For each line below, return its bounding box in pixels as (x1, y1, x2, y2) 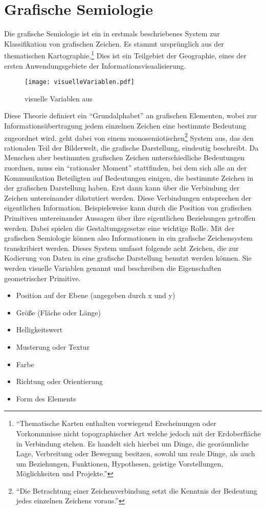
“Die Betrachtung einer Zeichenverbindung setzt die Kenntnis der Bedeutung (16, 485, 257, 496)
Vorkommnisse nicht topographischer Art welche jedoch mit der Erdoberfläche (16, 428, 261, 438)
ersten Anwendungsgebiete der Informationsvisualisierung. (4, 60, 186, 71)
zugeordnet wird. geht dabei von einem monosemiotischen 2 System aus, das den (4, 131, 254, 143)
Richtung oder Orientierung (16, 376, 103, 387)
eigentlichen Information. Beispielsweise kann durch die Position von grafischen (4, 202, 252, 213)
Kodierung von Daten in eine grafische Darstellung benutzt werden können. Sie (4, 252, 252, 263)
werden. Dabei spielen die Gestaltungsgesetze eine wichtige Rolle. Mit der (4, 222, 235, 233)
